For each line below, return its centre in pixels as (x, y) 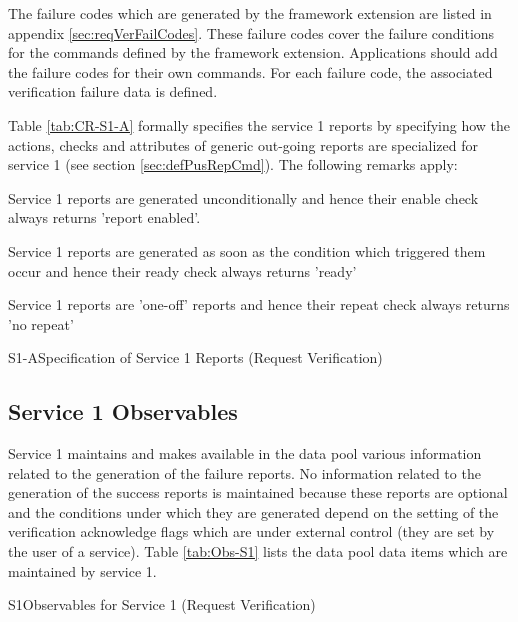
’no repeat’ (41, 323)
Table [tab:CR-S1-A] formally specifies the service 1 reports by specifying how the (259, 124)
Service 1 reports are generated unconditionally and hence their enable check (243, 197)
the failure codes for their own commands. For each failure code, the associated (250, 71)
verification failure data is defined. (113, 91)
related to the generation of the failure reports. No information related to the (244, 472)
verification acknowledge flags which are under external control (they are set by (251, 531)
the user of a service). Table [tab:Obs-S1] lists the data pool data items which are (258, 551)
